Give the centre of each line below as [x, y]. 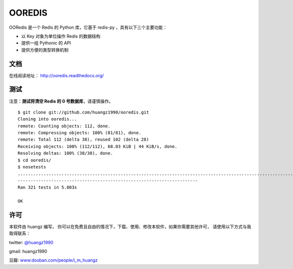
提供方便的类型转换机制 [45, 50]
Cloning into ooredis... [47, 119]
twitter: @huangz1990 [31, 242]
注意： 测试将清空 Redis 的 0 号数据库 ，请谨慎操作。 [61, 101]
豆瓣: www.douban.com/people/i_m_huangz [53, 260]
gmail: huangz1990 [28, 251]
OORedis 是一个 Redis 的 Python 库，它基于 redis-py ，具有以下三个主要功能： [88, 27]
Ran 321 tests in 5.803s [47, 187]
